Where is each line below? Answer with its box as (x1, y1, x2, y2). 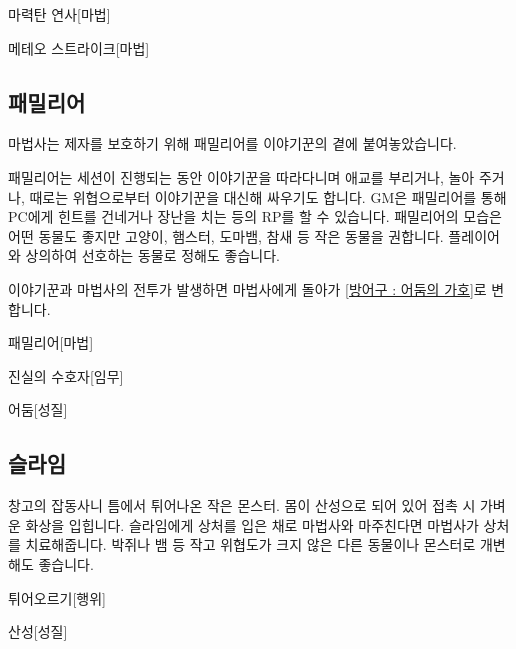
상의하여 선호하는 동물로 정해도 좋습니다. (25, 245, 280, 266)
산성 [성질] (8, 621, 68, 642)
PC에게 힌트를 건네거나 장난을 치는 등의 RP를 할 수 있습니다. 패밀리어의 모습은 (8, 206, 502, 227)
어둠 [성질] (8, 399, 68, 420)
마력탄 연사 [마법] (8, 4, 111, 24)
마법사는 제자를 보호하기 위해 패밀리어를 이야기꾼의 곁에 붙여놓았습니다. (8, 133, 457, 154)
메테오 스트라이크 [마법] (8, 37, 150, 58)
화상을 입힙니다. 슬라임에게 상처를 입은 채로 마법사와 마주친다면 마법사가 (25, 514, 479, 535)
